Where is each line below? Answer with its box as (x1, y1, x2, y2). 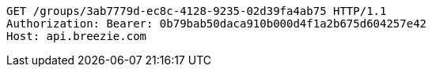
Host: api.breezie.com (6, 30, 147, 42)
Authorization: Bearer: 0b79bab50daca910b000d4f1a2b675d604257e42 (6, 17, 427, 30)
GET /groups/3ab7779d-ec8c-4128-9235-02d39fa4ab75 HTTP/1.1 (6, 5, 387, 17)
